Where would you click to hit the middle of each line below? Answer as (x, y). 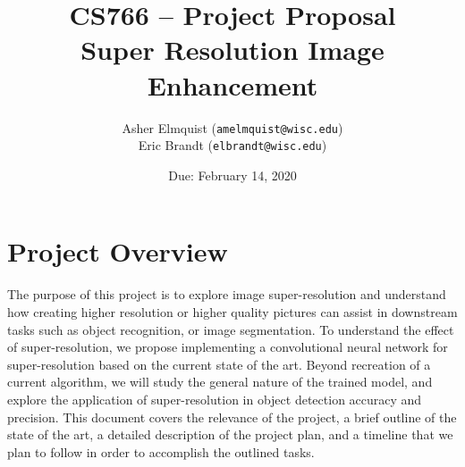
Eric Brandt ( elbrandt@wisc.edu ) (232, 145)
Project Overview (118, 251)
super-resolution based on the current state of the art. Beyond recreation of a (219, 364)
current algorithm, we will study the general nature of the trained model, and (220, 382)
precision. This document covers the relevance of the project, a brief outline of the (232, 417)
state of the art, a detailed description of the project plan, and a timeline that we (230, 434)
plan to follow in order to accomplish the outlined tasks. (161, 451)
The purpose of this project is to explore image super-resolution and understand (227, 294)
